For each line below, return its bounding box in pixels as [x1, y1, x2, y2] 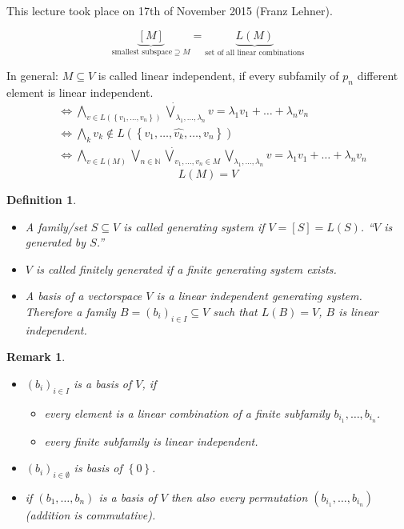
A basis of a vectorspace [25, 287, 142, 304]
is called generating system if [123, 218, 265, 234]
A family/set [25, 218, 87, 234]
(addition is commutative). [25, 507, 156, 523]
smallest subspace [111, 48, 173, 57]
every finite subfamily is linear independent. [44, 432, 258, 449]
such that [213, 303, 258, 319]
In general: [6, 67, 58, 84]
